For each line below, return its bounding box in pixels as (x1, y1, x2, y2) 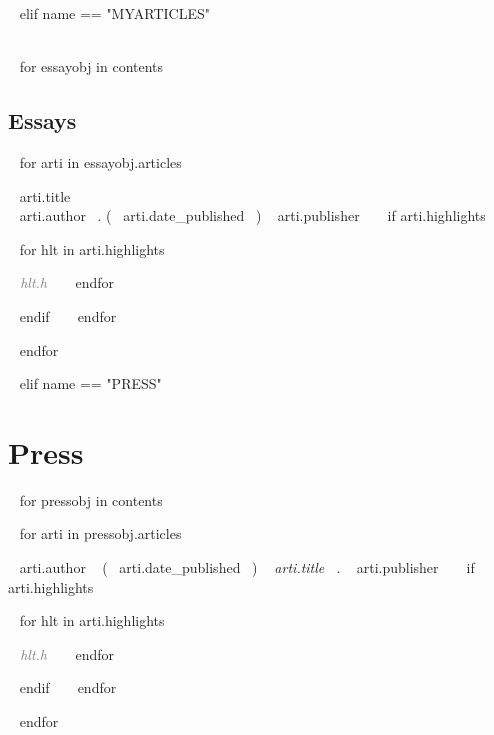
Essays (8, 105, 77, 136)
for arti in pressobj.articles (19, 523, 182, 544)
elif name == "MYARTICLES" (19, 3, 211, 23)
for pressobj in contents (19, 489, 163, 510)
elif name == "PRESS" (19, 373, 162, 394)
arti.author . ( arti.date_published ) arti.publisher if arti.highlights (19, 205, 486, 226)
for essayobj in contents (19, 56, 164, 77)
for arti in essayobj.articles (19, 151, 182, 172)
